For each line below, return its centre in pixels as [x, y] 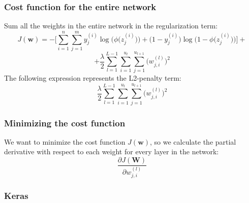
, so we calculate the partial [193, 141]
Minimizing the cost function [65, 123]
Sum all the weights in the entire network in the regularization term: [111, 26]
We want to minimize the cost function [65, 141]
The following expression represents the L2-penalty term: [93, 78]
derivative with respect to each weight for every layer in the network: [112, 151]
